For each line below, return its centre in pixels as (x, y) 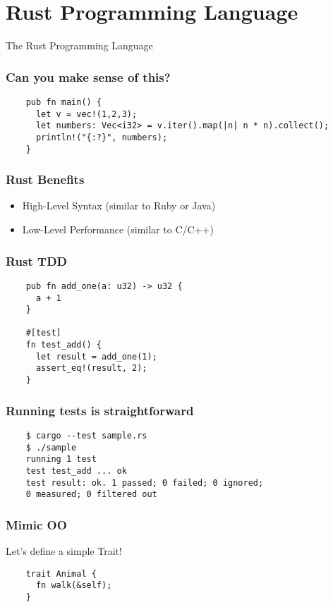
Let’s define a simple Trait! (64, 551)
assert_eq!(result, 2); (91, 368)
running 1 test (61, 459)
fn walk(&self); (74, 585)
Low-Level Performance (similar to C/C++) (118, 229)
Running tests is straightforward (100, 410)
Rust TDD (36, 260)
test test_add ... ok (76, 471)
